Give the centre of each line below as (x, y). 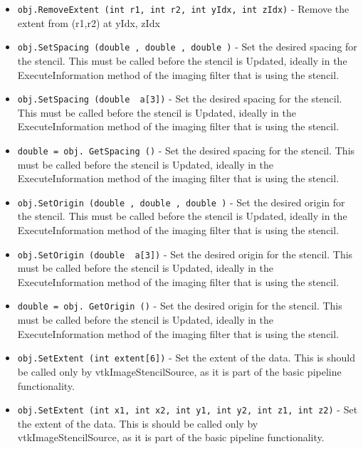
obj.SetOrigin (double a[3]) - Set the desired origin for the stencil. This (185, 254)
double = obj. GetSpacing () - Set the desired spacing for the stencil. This (186, 150)
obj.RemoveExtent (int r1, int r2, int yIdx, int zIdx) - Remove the (183, 9)
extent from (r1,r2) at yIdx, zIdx (89, 22)
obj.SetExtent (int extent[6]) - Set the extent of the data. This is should (186, 358)
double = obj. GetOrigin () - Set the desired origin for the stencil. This (180, 306)
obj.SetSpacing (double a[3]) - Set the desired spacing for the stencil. (180, 99)
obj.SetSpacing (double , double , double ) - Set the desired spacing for (187, 47)
